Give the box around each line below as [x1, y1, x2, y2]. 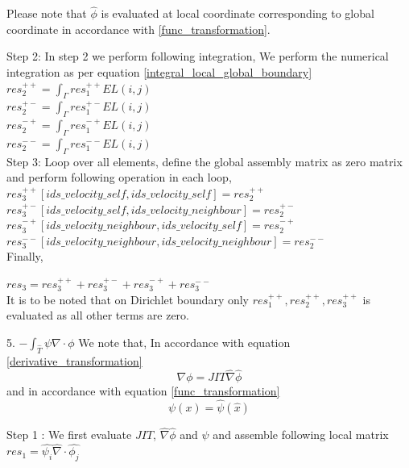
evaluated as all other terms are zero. [6, 307, 189, 324]
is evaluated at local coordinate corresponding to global [101, 5, 374, 22]
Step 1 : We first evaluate [6, 426, 132, 443]
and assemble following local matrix [213, 426, 389, 443]
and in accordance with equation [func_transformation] [6, 382, 280, 399]
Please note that [6, 5, 87, 22]
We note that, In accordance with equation [78, 333, 291, 350]
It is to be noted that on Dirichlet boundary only [6, 290, 249, 307]
